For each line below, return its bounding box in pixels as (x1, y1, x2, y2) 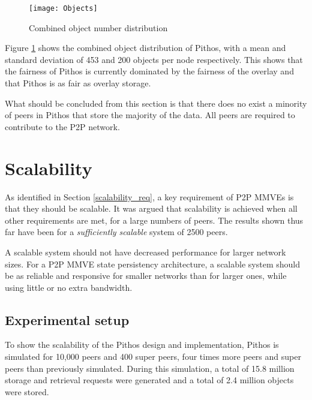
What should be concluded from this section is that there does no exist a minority (5, 97, 307, 109)
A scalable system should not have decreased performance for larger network (5, 245, 286, 258)
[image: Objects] (29, 4, 98, 13)
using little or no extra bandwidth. (5, 281, 133, 293)
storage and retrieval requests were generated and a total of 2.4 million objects (5, 374, 294, 386)
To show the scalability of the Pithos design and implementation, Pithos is (5, 338, 279, 351)
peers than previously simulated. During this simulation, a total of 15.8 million (5, 362, 295, 374)
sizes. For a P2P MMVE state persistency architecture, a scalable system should (5, 257, 300, 270)
